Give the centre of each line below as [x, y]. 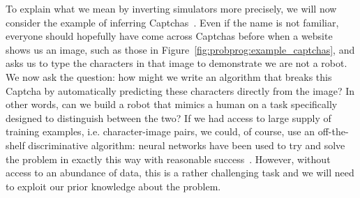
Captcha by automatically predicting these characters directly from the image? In [180, 90]
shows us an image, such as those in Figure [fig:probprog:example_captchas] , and [180, 49]
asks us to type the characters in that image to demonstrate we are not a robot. [177, 63]
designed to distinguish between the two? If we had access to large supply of [168, 117]
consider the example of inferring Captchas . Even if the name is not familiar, [172, 22]
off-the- [333, 131]
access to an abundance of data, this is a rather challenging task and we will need [180, 173]
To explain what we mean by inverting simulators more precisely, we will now [171, 8]
